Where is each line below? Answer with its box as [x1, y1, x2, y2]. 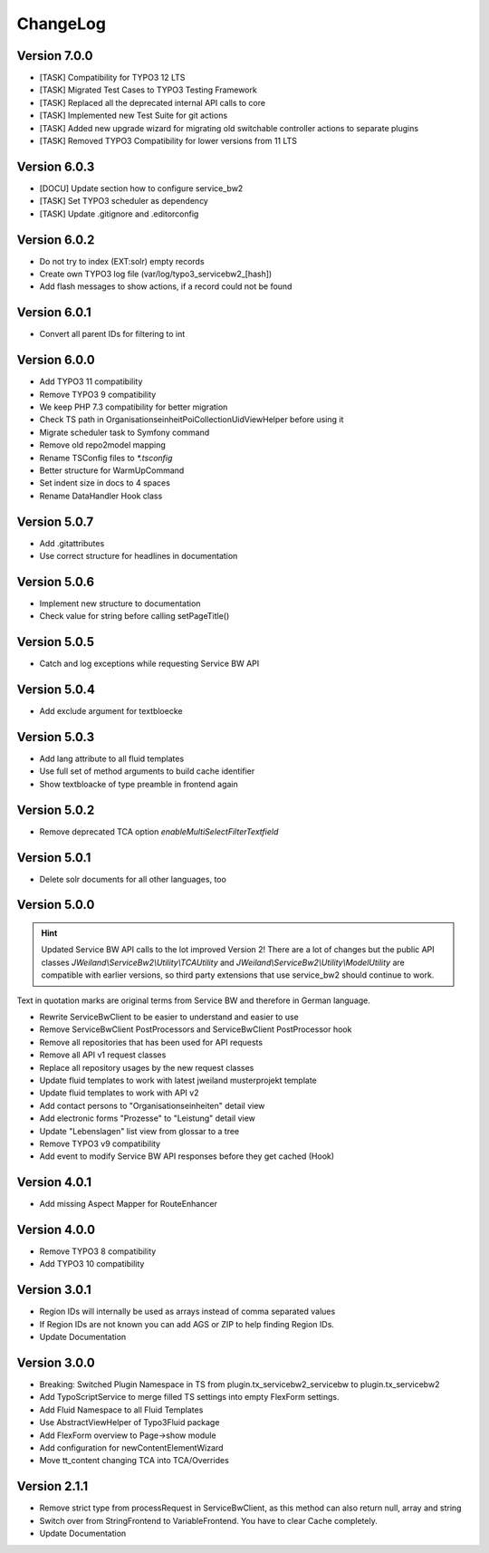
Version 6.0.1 [16, 304, 91, 321]
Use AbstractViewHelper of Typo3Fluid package [39, 1417, 220, 1428]
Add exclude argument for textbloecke [39, 706, 183, 717]
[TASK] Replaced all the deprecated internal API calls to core [39, 97, 266, 108]
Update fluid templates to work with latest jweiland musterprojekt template [39, 1075, 317, 1085]
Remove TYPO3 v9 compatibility [39, 1138, 161, 1149]
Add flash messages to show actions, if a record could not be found [39, 281, 292, 292]
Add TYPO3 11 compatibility [39, 376, 143, 387]
